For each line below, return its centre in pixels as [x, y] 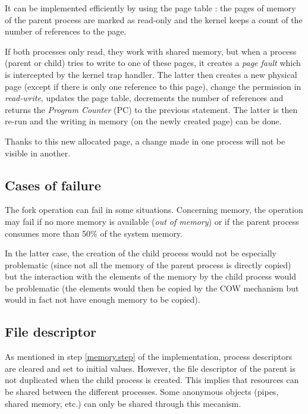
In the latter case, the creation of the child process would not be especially [141, 253]
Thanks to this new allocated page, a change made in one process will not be [145, 141]
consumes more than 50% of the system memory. [94, 233]
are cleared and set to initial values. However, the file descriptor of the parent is [150, 368]
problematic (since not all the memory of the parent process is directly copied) [148, 264]
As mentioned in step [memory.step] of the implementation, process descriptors [149, 357]
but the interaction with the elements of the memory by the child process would [150, 276]
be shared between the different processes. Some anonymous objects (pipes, [142, 392]
